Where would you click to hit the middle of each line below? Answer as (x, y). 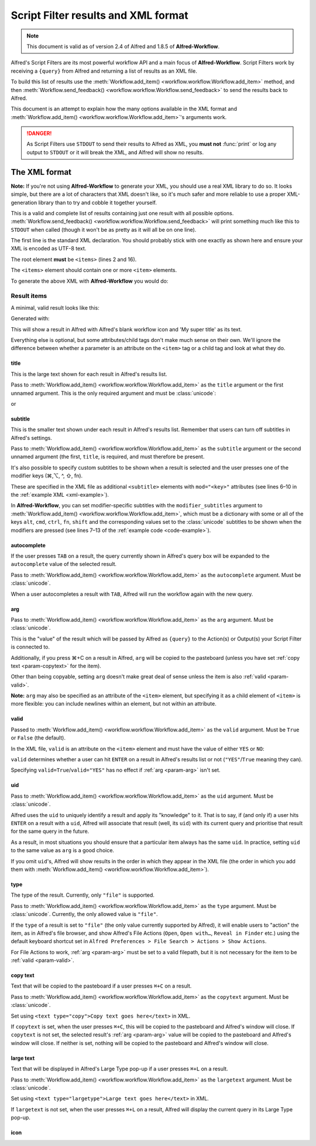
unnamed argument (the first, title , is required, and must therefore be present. (108, 457)
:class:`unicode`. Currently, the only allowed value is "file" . (84, 914)
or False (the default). (38, 738)
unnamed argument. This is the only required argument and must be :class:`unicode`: (114, 393)
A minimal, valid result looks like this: (55, 307)
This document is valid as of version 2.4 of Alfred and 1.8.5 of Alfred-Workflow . (123, 46)
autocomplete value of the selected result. (64, 564)
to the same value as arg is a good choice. (62, 850)
